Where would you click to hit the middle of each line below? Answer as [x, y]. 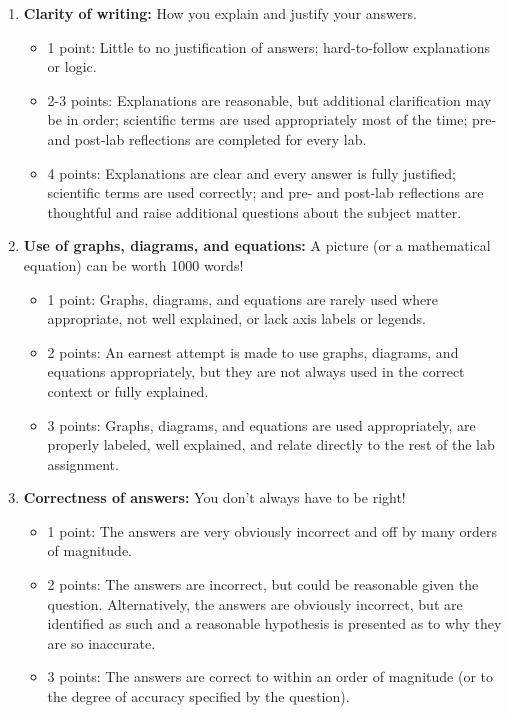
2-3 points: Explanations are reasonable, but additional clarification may [269, 99]
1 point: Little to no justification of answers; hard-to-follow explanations [268, 46]
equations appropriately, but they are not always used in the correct [256, 371]
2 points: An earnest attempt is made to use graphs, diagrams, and [253, 351]
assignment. [83, 463]
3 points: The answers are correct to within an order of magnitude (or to [270, 676]
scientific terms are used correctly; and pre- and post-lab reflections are [265, 192]
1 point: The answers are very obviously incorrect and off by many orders [272, 530]
